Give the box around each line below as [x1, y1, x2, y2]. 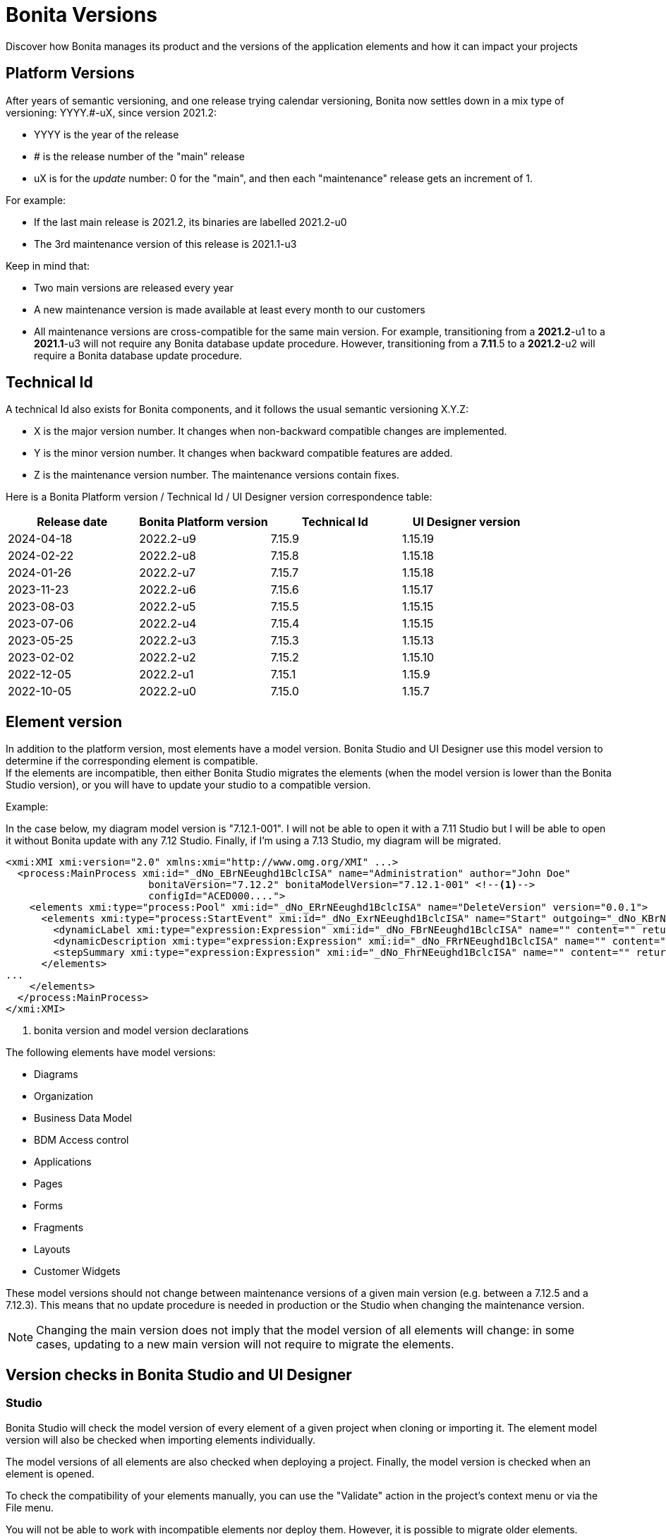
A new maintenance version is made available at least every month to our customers [34, 303, 425, 316]
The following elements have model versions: [6, 1046, 216, 1059]
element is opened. [6, 1467, 95, 1480]
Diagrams [34, 1068, 78, 1081]
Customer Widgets [34, 1265, 121, 1278]
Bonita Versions [6, 3, 157, 27]
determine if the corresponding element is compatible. [6, 755, 258, 767]
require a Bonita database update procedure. [34, 349, 243, 361]
